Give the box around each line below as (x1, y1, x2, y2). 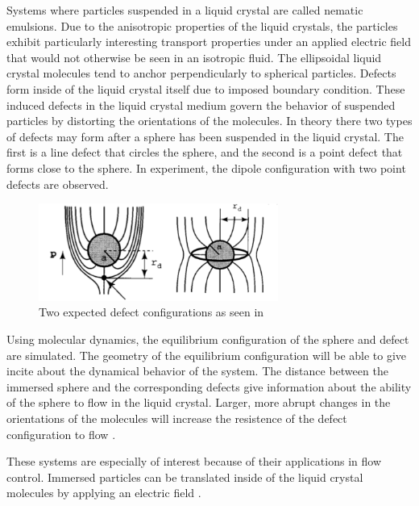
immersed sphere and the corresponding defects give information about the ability (6, 378, 412, 395)
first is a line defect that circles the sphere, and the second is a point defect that (6, 144, 403, 161)
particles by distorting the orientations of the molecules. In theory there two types (6, 112, 413, 129)
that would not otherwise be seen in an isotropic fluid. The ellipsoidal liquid (6, 48, 382, 65)
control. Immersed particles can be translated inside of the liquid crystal (6, 468, 363, 485)
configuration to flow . (6, 425, 116, 442)
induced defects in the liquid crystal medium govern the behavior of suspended (6, 96, 396, 113)
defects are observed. (6, 175, 109, 192)
